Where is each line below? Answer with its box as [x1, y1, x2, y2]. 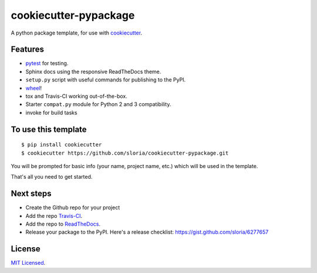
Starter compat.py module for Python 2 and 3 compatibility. [25, 101, 171, 108]
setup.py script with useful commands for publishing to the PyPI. [25, 76, 186, 83]
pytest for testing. [25, 60, 69, 67]
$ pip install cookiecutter [21, 141, 102, 148]
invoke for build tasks [25, 109, 77, 116]
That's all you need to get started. [11, 173, 93, 180]
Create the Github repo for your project [25, 204, 120, 211]
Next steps [11, 189, 52, 199]
